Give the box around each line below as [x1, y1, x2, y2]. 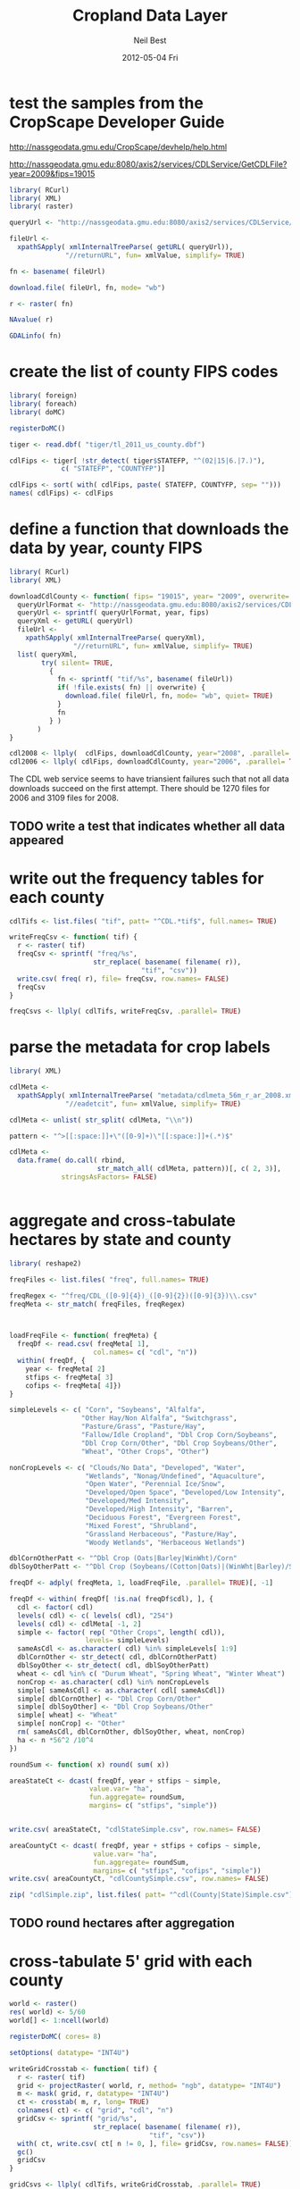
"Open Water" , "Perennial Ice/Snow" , [85, 1480, 226, 1489]
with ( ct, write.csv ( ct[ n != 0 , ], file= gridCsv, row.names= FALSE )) [17, 2139, 294, 2148]
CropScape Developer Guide [9, 112, 225, 132]
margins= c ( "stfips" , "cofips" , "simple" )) [93, 1866, 262, 1876]
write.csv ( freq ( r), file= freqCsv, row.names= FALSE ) [17, 974, 229, 983]
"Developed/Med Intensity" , [85, 1497, 190, 1506]
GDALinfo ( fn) [9, 331, 62, 340]
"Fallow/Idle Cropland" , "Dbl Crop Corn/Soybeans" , [80, 1431, 278, 1440]
